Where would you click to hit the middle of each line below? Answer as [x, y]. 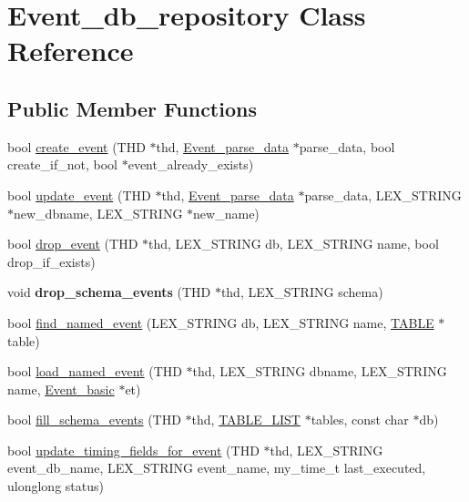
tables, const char [360, 420]
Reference [71, 51]
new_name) [226, 213]
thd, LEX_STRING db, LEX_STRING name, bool [294, 244]
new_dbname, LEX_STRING [98, 213]
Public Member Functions [132, 108]
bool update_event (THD [79, 195]
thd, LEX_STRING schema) [302, 292]
